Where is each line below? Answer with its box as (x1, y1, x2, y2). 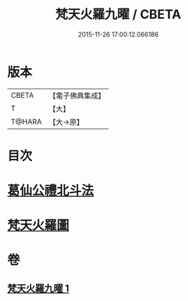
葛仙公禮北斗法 (7, 183, 94, 199)
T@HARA (11, 117, 42, 127)
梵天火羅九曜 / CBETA (55, 6, 182, 23)
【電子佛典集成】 (49, 91, 106, 101)
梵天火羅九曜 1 (7, 282, 70, 294)
